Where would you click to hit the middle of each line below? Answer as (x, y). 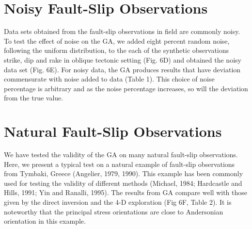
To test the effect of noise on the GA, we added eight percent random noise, (117, 41)
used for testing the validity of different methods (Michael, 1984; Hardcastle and (123, 183)
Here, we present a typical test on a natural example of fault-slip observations (119, 164)
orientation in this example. (45, 221)
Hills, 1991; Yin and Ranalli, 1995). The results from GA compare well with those (126, 192)
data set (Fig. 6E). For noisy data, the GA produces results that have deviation (122, 69)
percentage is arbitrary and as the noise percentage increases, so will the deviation (126, 88)
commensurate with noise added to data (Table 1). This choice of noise (109, 79)
